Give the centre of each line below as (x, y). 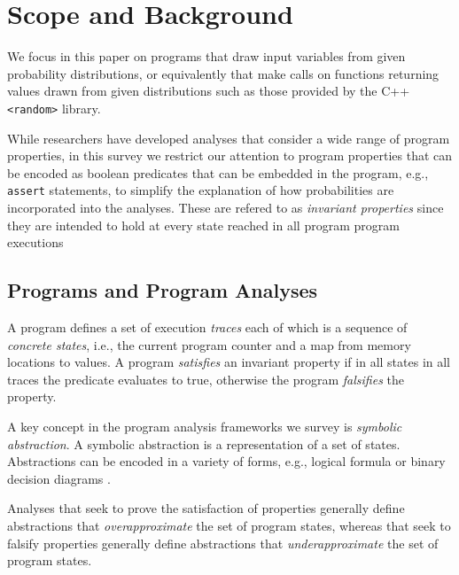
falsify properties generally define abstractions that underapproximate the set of (223, 543)
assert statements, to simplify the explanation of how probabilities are (201, 190)
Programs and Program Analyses (163, 290)
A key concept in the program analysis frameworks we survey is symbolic (205, 426)
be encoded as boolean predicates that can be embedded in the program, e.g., (218, 172)
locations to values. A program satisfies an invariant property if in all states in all (229, 362)
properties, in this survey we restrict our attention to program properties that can (230, 155)
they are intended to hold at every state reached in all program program (203, 225)
